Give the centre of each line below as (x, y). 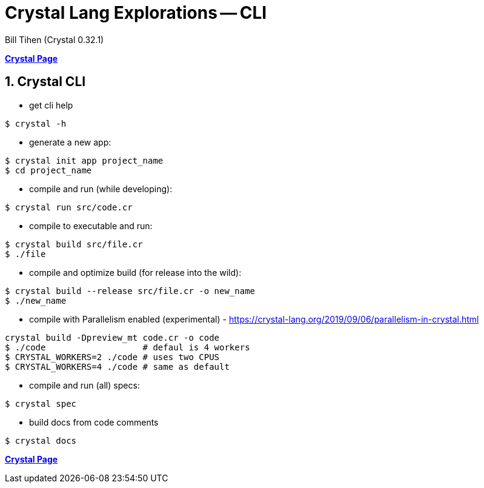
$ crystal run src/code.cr (69, 207)
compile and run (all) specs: (85, 385)
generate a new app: (70, 142)
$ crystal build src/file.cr (74, 244)
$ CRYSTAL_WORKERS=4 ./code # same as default (117, 366)
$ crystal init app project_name (84, 160)
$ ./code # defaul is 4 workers (128, 347)
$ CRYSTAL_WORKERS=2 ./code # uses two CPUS (112, 357)
